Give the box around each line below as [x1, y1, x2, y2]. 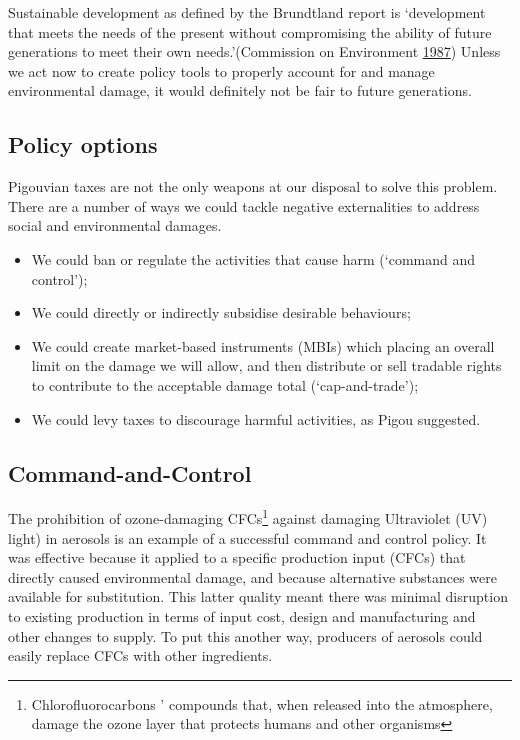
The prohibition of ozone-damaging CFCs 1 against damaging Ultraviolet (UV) [8, 505, 488, 528]
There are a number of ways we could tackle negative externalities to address [8, 195, 480, 216]
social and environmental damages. [8, 215, 222, 236]
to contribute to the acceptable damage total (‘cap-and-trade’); [31, 374, 419, 395]
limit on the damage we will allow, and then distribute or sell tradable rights [31, 355, 502, 376]
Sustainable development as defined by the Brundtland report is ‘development [8, 2, 486, 22]
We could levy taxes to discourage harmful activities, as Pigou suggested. [31, 408, 481, 429]
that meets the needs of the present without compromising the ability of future [8, 21, 492, 42]
